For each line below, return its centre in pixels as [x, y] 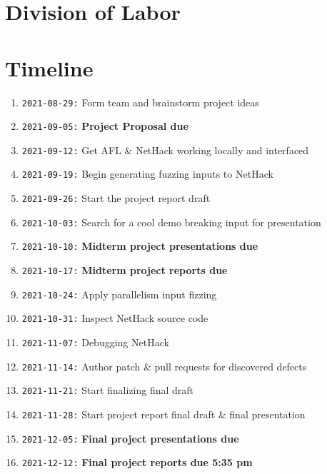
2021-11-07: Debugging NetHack [95, 342]
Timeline [49, 67]
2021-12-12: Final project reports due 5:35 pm [137, 462]
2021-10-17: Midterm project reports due [125, 270]
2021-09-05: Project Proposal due [105, 126]
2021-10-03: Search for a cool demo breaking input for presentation [171, 222]
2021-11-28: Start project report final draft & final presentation [163, 414]
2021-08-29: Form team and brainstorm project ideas [140, 102]
